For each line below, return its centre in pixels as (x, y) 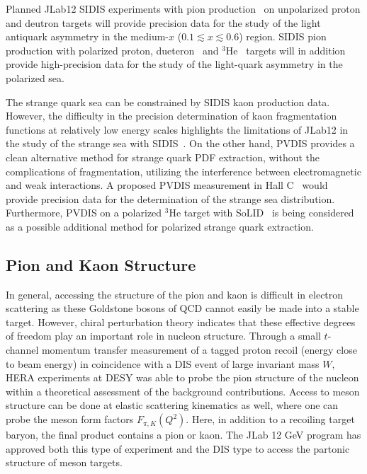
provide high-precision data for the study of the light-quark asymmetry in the (174, 64)
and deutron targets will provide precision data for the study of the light (163, 22)
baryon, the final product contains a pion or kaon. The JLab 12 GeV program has (183, 435)
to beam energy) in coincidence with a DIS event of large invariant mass (163, 363)
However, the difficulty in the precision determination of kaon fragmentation (171, 116)
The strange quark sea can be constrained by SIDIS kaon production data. (168, 102)
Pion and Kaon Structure (101, 264)
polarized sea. (35, 77)
